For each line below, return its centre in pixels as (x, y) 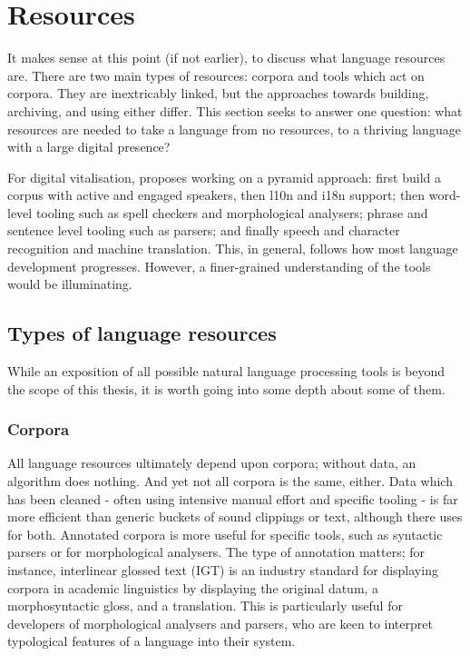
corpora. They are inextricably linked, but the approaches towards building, (218, 93)
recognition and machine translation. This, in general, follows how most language (233, 248)
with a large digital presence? (89, 147)
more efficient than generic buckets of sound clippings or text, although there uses (235, 517)
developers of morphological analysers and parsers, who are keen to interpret (220, 623)
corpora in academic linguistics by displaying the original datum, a (193, 587)
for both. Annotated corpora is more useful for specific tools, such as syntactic (225, 534)
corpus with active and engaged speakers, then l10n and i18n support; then (216, 195)
